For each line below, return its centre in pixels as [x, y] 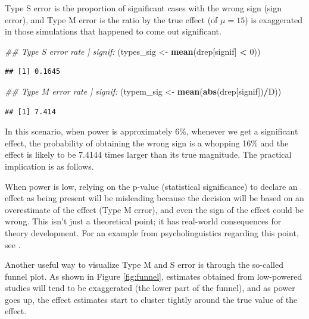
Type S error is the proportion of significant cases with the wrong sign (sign [143, 8]
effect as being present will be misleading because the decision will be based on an [154, 198]
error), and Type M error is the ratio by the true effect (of [111, 19]
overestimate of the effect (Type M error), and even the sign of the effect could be [154, 209]
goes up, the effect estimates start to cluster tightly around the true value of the [151, 299]
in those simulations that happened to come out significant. [113, 31]
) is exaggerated [274, 19]
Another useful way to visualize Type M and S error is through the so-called [144, 265]
